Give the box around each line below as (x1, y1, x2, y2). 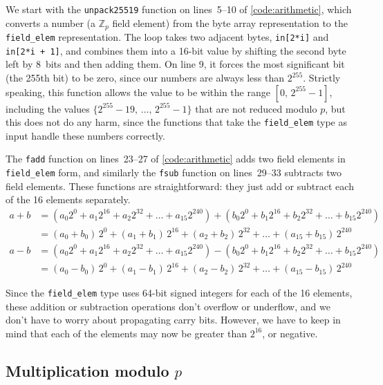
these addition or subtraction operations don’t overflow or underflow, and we (6, 299, 330, 313)
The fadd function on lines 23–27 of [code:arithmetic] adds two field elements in (6, 151, 346, 166)
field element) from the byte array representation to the (112, 15, 348, 30)
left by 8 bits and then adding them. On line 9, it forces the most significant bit (6, 57, 345, 71)
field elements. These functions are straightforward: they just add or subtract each (6, 178, 354, 193)
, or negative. (262, 326, 318, 340)
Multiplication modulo (6, 359, 169, 381)
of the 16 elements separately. (6, 192, 131, 207)
